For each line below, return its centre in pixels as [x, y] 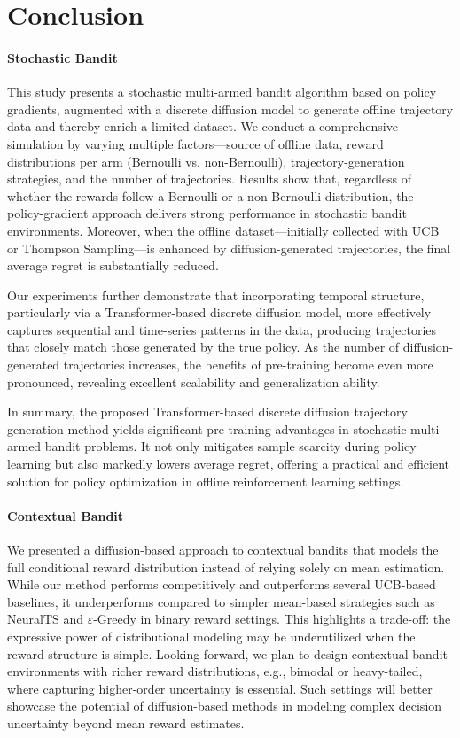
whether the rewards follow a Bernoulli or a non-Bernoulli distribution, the [211, 195]
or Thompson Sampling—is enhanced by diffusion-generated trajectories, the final [229, 248]
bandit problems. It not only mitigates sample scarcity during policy [230, 446]
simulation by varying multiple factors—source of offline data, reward [195, 143]
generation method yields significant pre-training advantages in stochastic [207, 428]
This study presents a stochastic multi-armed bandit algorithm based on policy [222, 92]
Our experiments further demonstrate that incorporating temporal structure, [216, 295]
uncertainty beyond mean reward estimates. [126, 722]
